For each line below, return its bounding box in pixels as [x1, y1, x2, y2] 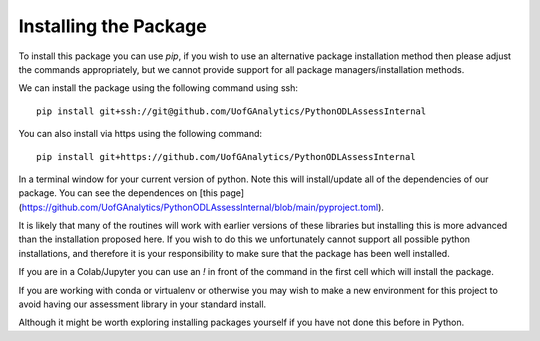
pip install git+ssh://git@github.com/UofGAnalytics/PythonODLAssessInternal [36, 105, 427, 117]
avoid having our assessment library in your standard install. [18, 298, 267, 310]
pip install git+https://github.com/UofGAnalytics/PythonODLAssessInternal [36, 151, 416, 162]
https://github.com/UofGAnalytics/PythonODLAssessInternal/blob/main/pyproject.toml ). [21, 201, 385, 213]
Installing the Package [18, 15, 207, 37]
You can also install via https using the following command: [18, 128, 263, 140]
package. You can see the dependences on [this [18, 187, 219, 199]
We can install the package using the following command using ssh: [18, 82, 299, 94]
